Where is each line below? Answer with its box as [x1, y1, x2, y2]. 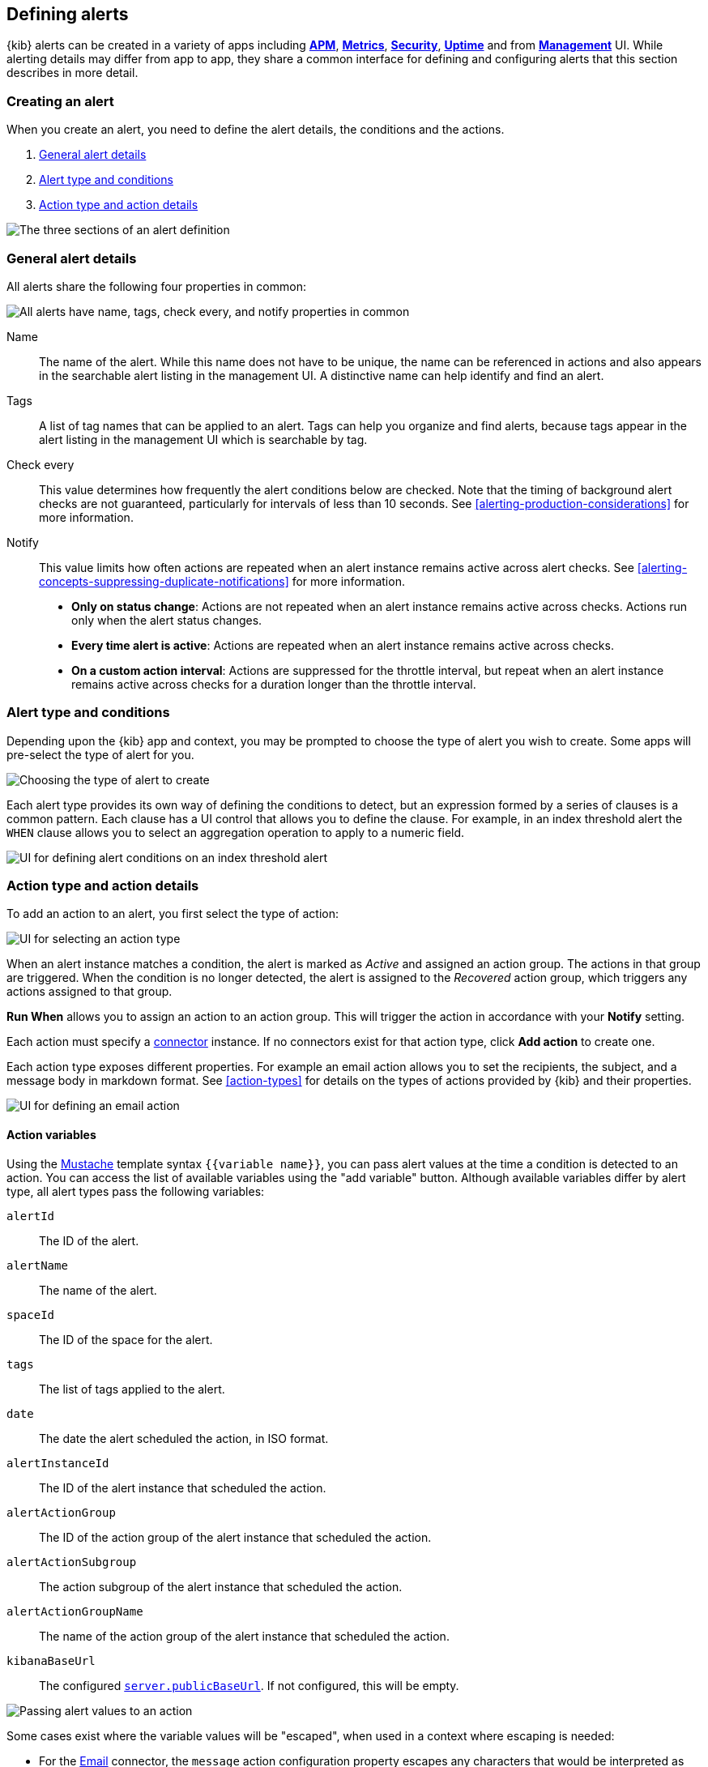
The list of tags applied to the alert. [39, 1381, 225, 1396]
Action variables [6, 1128, 96, 1142]
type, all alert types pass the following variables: [6, 1184, 265, 1198]
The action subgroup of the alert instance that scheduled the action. [39, 1579, 403, 1594]
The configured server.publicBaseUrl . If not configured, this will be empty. [39, 1678, 459, 1692]
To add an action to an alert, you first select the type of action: [6, 907, 339, 921]
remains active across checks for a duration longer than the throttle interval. [71, 676, 476, 691]
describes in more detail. [6, 66, 139, 80]
